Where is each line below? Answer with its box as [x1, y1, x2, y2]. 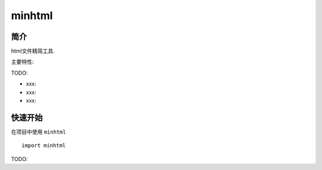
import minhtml [21, 142, 66, 149]
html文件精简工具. [11, 48, 55, 55]
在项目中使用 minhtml [11, 128, 66, 135]
